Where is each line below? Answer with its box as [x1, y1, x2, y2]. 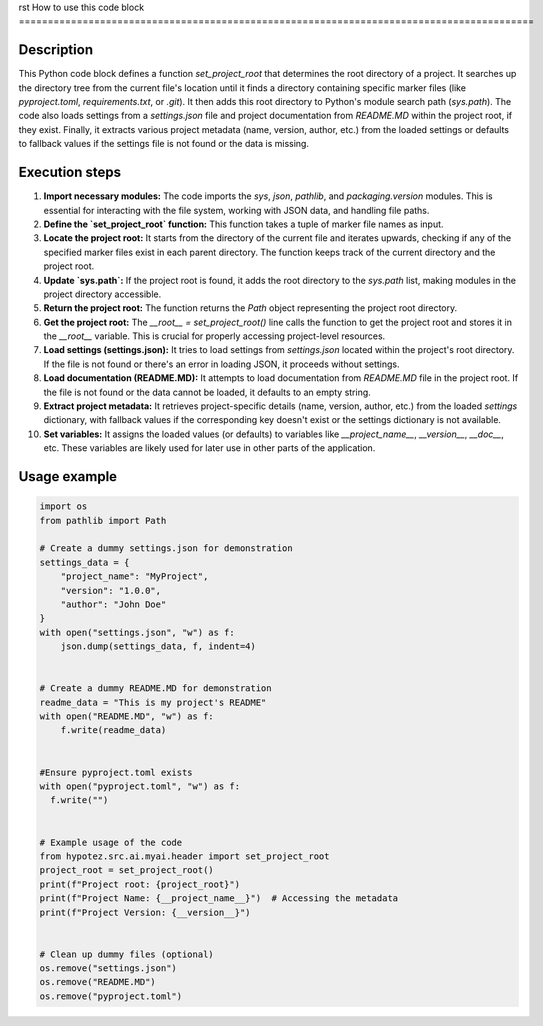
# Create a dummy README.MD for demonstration [39, 683, 272, 694]
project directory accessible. [43, 288, 162, 300]
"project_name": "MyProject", [60, 571, 209, 582]
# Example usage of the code [39, 836, 183, 848]
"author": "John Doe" [60, 598, 167, 610]
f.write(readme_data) [60, 725, 167, 736]
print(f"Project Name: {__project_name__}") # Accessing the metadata [39, 893, 399, 904]
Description [18, 41, 94, 59]
